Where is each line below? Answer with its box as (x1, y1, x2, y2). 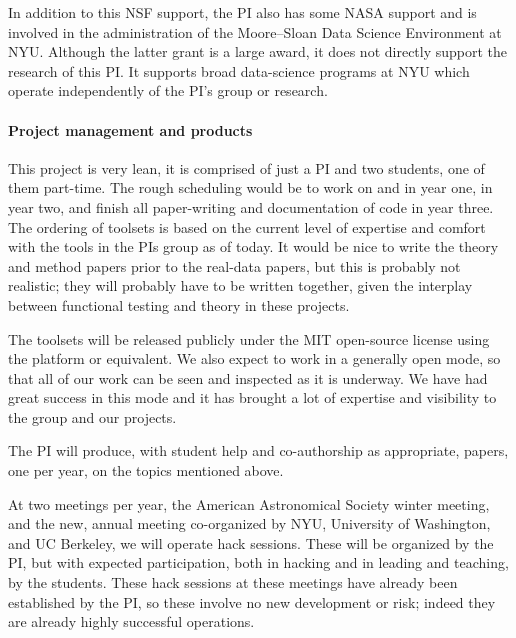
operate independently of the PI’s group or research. (8, 80, 328, 101)
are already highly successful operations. (8, 611, 255, 632)
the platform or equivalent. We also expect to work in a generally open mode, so (8, 348, 501, 369)
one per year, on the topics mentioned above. (8, 460, 284, 481)
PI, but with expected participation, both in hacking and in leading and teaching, (8, 552, 509, 573)
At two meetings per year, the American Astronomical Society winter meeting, (8, 493, 490, 514)
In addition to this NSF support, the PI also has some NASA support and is (8, 2, 477, 22)
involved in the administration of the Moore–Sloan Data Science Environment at (8, 21, 502, 42)
